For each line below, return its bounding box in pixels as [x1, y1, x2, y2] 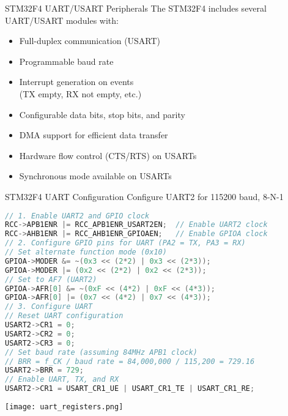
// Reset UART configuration [5, 311, 124, 321]
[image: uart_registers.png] [5, 403, 124, 412]
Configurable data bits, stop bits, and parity [19, 108, 185, 121]
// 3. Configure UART [5, 302, 93, 311]
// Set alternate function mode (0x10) [5, 248, 167, 257]
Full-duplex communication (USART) [19, 34, 161, 47]
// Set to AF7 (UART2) [5, 275, 97, 284]
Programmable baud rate [19, 54, 114, 67]
